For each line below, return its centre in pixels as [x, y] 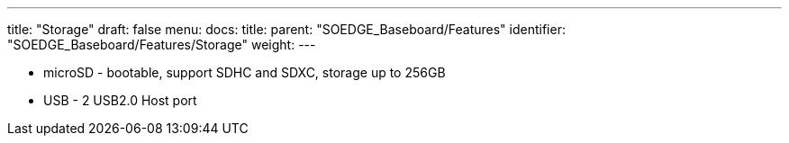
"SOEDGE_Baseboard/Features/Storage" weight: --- [162, 45]
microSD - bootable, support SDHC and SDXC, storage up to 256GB [245, 72]
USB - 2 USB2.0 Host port [120, 100]
